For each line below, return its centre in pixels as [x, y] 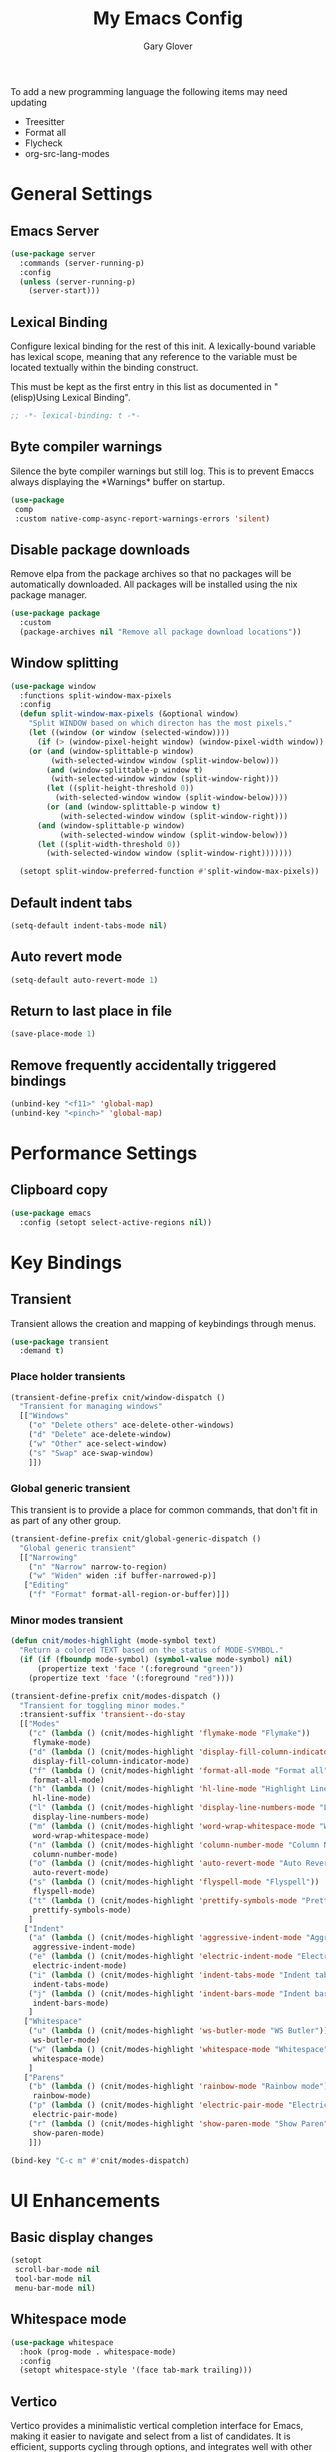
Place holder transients [68, 1377]
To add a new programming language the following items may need [149, 91]
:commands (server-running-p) [82, 263]
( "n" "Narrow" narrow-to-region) [98, 1567]
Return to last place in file [91, 1010]
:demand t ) [42, 1351]
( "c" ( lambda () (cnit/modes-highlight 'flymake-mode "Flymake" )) [169, 1733]
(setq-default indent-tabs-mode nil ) [89, 926]
